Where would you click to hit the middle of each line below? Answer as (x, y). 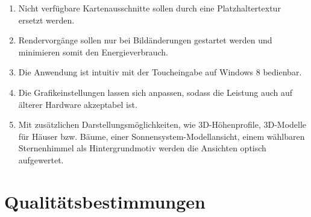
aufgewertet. (41, 159)
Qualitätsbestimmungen (105, 201)
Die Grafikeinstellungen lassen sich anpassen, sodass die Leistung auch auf (155, 92)
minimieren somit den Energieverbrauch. (93, 52)
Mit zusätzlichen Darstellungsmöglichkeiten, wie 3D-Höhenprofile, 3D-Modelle (162, 124)
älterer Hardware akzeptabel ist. (78, 104)
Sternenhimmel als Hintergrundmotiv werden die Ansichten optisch (142, 148)
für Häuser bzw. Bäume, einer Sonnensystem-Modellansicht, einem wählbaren (162, 136)
